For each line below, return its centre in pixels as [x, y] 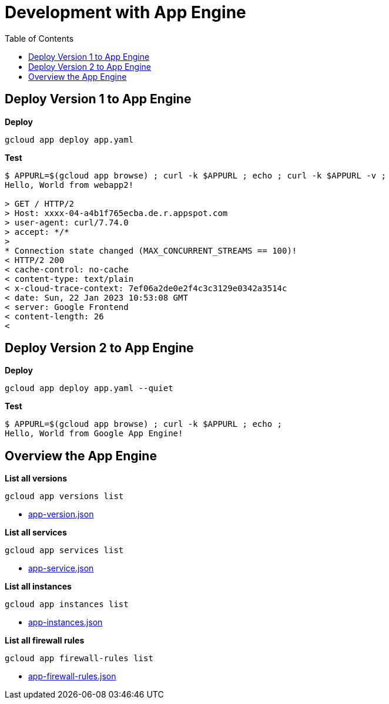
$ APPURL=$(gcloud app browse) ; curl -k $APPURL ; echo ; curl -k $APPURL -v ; [196, 175]
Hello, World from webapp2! [69, 185]
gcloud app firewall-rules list [79, 658]
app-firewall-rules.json [72, 676]
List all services [36, 533]
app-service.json [61, 568]
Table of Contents [39, 38]
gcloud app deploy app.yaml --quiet [89, 388]
